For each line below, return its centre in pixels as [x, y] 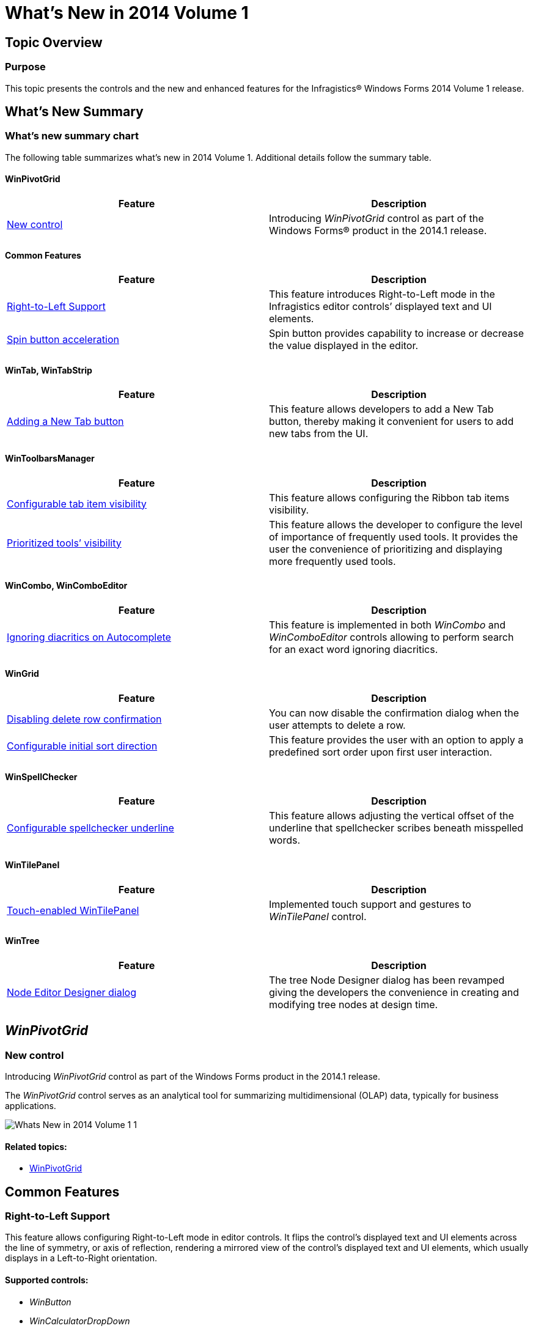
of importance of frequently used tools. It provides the [394, 536]
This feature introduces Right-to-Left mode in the [382, 294]
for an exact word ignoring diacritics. [354, 649]
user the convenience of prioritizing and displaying [386, 549]
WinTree [22, 941]
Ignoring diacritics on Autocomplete [89, 637]
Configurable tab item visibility [77, 503]
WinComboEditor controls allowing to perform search [391, 637]
